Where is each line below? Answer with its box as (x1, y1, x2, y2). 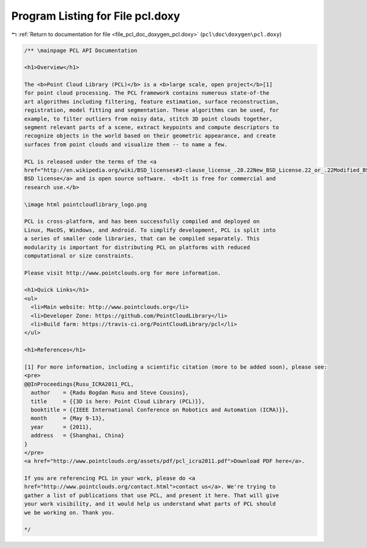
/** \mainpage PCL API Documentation (24, 46, 138, 54)
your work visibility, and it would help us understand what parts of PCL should (24, 500, 276, 508)
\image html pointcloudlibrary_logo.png (24, 201, 147, 208)
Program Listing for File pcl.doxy (11, 9, 180, 23)
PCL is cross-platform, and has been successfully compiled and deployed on (24, 218, 260, 225)
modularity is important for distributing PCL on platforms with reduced (24, 243, 250, 251)
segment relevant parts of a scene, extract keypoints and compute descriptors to (24, 124, 280, 131)
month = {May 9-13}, (31, 415, 105, 422)
